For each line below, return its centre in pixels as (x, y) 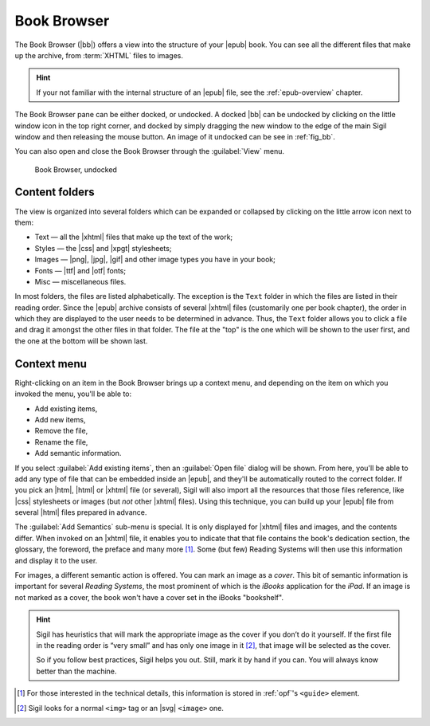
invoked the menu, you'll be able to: (73, 394)
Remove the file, (61, 431)
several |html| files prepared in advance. (81, 512)
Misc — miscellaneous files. (80, 281)
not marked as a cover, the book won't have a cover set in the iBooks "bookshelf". (149, 597)
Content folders (55, 192)
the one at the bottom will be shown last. (81, 341)
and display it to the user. (56, 560)
